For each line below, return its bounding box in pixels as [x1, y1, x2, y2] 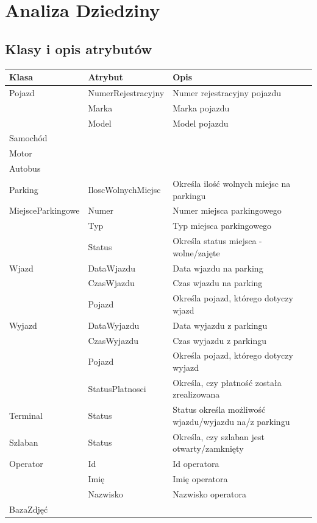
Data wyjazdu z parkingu [173, 318, 268, 331]
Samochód [9, 132, 48, 144]
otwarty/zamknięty [173, 442, 244, 455]
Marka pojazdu [173, 101, 230, 114]
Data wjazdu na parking [173, 261, 263, 274]
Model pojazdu [173, 116, 229, 129]
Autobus [9, 162, 41, 175]
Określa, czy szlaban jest [173, 430, 265, 443]
